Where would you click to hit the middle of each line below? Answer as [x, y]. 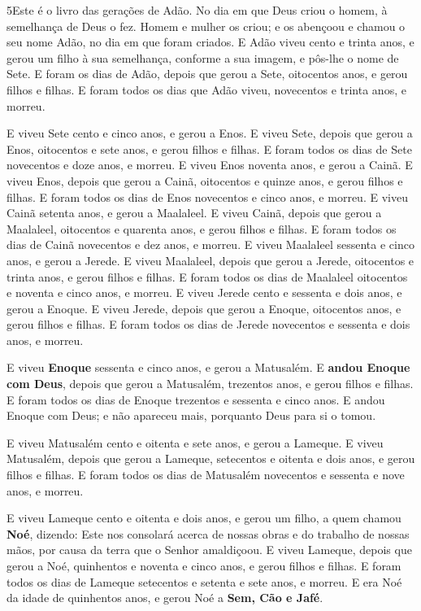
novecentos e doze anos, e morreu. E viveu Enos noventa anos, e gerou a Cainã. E [210, 165]
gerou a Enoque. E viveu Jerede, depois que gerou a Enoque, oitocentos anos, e [204, 308]
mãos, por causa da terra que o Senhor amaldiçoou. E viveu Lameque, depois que [209, 550]
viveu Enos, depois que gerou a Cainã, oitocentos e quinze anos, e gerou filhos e [205, 180]
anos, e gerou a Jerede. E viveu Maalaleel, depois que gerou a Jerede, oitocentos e [210, 260]
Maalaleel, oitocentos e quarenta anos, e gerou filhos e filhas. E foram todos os [202, 228]
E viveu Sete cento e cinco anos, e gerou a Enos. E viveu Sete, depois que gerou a [210, 133]
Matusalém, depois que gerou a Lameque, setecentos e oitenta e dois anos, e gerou [211, 458]
